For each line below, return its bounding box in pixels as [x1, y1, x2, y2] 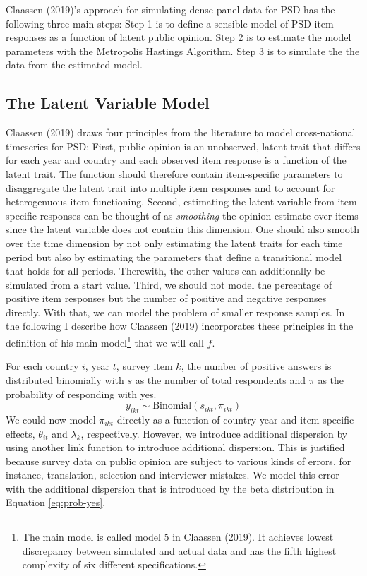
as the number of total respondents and [135, 372, 306, 387]
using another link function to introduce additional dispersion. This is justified [6, 440, 345, 455]
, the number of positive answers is [181, 359, 332, 373]
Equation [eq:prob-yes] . [6, 495, 106, 510]
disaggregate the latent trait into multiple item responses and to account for [6, 180, 335, 195]
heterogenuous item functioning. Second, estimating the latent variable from [6, 194, 335, 209]
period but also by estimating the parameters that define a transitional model [6, 249, 342, 264]
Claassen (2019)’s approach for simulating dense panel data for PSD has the [6, 2, 335, 16]
